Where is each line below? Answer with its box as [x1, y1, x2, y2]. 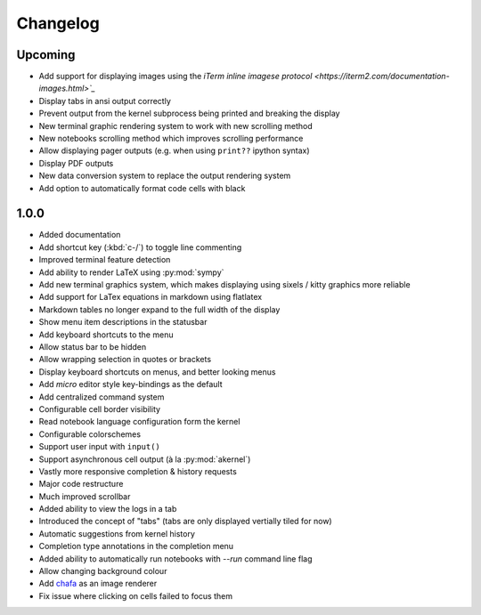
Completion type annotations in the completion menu [38, 541, 234, 552]
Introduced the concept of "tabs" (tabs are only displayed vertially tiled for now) [38, 516, 333, 527]
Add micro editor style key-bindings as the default [38, 379, 223, 390]
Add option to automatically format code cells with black [38, 182, 246, 193]
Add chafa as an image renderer [38, 579, 158, 589]
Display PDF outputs [38, 158, 114, 168]
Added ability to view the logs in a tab [38, 504, 177, 514]
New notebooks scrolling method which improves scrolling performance [38, 134, 304, 144]
